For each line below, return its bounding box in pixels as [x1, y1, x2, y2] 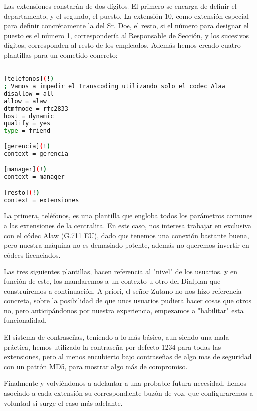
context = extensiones [4, 196, 79, 204]
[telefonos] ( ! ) [4, 75, 54, 83]
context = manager [4, 173, 65, 181]
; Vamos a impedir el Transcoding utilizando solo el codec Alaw [4, 83, 225, 90]
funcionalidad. [4, 315, 47, 325]
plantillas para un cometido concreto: [4, 49, 118, 60]
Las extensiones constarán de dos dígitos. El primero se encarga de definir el [4, 1, 237, 11]
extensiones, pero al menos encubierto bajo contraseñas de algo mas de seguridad [4, 351, 252, 362]
